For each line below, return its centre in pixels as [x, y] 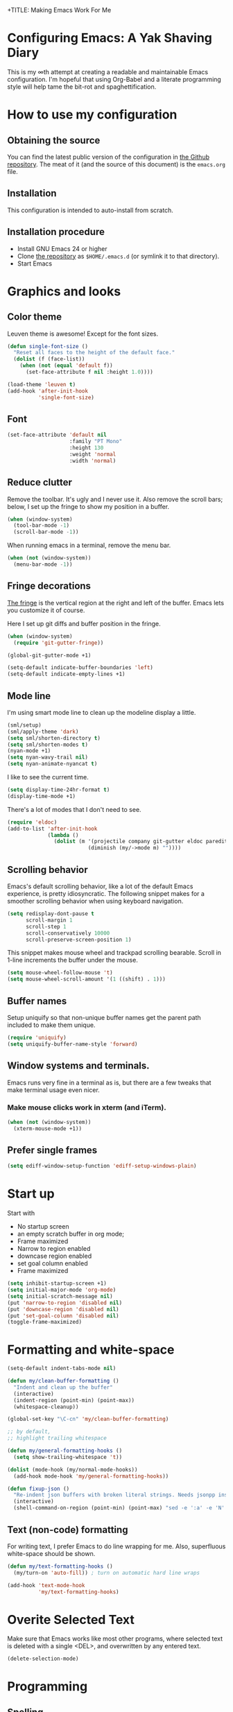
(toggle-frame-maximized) [44, 1322]
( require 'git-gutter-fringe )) [59, 643]
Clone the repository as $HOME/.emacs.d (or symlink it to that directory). [118, 256]
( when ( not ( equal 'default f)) [66, 366]
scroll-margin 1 [49, 920]
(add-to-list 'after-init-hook [52, 829]
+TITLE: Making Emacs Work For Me [59, 10]
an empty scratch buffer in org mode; [71, 1234]
